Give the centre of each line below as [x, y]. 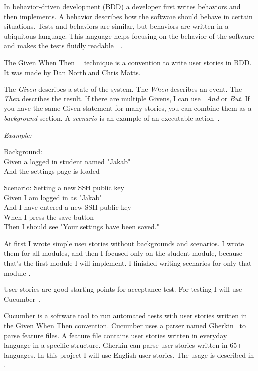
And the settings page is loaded [52, 171]
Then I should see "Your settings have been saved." [82, 227]
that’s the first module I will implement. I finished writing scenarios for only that [128, 263]
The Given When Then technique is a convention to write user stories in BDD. [128, 62]
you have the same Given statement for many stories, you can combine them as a [128, 108]
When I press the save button [49, 217]
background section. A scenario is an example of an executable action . [112, 118]
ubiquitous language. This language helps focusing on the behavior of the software [129, 36]
